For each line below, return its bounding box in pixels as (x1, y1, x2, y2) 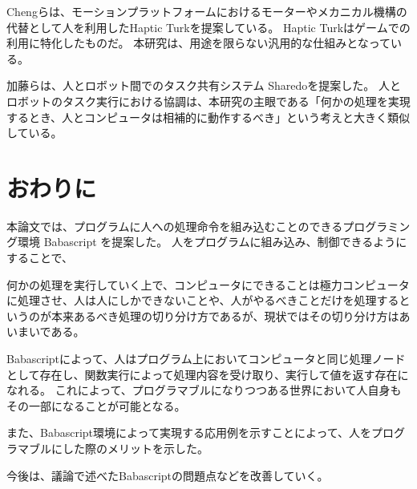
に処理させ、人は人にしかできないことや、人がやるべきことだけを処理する (6, 292, 399, 309)
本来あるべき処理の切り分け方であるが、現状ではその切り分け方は (51, 307, 399, 324)
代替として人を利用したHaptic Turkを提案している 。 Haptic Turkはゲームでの (6, 18, 411, 35)
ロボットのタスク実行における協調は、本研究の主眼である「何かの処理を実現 (6, 92, 411, 109)
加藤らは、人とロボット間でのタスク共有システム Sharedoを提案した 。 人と (6, 77, 401, 94)
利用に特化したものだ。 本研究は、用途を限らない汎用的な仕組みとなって (6, 34, 391, 51)
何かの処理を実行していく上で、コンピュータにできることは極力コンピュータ (6, 276, 410, 293)
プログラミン (342, 217, 411, 234)
